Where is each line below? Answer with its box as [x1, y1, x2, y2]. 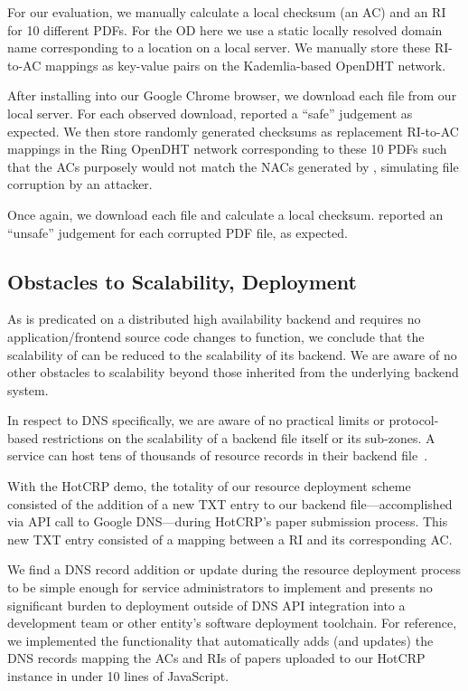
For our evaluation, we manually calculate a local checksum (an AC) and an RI [7, 3, 446, 21]
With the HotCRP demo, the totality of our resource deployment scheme [7, 477, 411, 496]
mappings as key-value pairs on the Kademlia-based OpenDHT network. [44, 55, 446, 74]
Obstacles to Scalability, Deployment [7, 267, 358, 295]
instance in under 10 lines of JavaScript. [7, 667, 229, 686]
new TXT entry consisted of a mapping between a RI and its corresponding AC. [7, 529, 453, 548]
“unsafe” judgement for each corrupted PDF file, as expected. [7, 222, 348, 241]
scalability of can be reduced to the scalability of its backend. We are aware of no [7, 345, 457, 364]
